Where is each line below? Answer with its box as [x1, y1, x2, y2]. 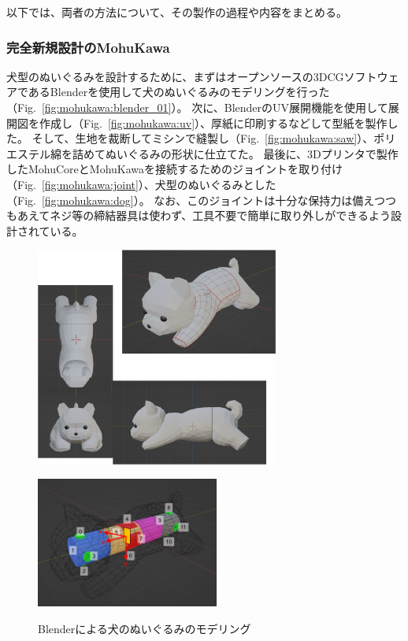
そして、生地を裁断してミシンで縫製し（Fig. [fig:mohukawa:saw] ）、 [32, 130, 374, 146]
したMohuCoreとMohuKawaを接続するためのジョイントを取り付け [6, 161, 343, 177]
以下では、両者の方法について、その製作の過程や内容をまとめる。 [6, 4, 347, 20]
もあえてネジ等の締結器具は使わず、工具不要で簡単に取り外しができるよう [6, 207, 391, 224]
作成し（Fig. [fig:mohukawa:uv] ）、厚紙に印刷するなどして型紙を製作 [39, 114, 388, 131]
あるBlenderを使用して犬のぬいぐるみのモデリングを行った [28, 83, 330, 100]
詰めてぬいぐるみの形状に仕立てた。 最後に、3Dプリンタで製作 [72, 145, 399, 161]
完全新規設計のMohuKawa [6, 37, 170, 57]
